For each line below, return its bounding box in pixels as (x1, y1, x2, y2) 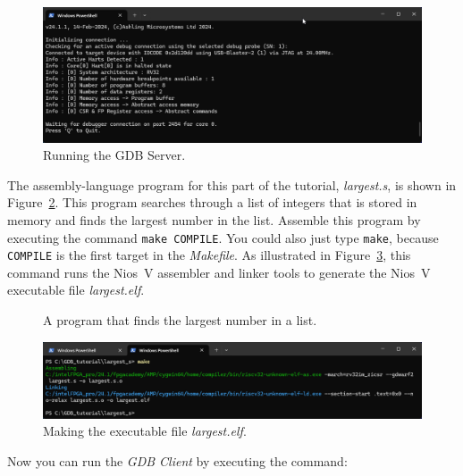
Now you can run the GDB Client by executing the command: (7, 451, 348, 470)
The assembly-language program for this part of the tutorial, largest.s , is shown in (7, 175, 457, 194)
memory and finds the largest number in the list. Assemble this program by (7, 210, 421, 229)
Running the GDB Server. (43, 146, 186, 164)
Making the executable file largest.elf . (43, 422, 247, 440)
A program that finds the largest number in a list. (43, 311, 317, 330)
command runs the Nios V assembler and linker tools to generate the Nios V (7, 263, 431, 281)
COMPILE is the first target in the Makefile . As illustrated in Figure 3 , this (7, 246, 411, 264)
